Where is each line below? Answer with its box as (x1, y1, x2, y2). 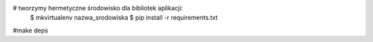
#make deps (12, 26, 48, 34)
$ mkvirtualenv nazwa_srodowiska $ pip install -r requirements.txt (30, 14, 218, 22)
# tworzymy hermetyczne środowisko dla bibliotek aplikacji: (12, 4, 183, 12)
